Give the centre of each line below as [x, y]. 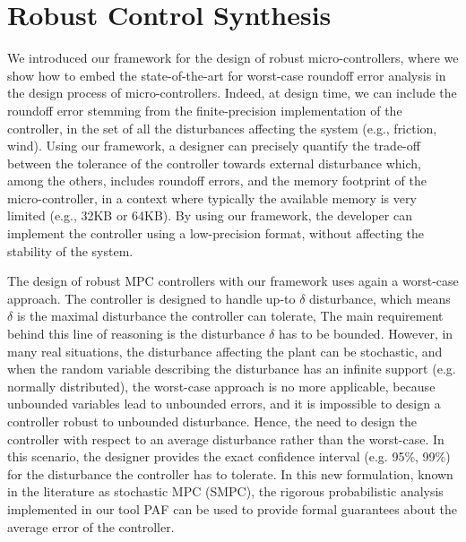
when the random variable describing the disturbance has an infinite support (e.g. [232, 369]
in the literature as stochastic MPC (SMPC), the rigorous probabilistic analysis [225, 491]
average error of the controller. [91, 526]
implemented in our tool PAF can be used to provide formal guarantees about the [232, 508]
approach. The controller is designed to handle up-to [151, 298]
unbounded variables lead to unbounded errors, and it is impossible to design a [224, 404]
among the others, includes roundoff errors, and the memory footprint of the [217, 181]
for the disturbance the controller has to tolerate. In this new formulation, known [230, 473]
